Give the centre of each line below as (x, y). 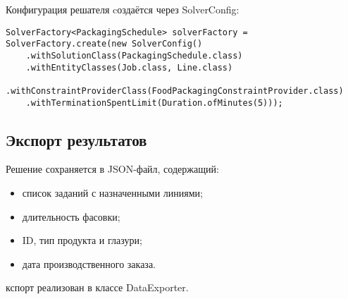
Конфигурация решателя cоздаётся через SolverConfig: (123, 9)
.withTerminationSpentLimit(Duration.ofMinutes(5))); (154, 103)
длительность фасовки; (71, 216)
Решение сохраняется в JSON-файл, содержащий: (112, 169)
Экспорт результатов (76, 139)
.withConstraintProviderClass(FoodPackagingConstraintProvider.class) (175, 91)
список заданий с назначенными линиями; (112, 192)
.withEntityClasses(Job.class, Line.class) (129, 67)
